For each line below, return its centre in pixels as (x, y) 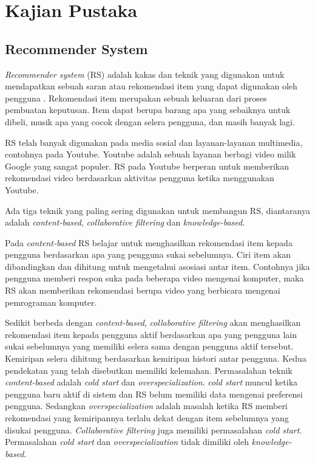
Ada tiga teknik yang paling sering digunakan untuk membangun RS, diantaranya (157, 210)
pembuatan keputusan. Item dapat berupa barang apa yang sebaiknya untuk (148, 110)
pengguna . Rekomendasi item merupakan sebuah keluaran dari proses (136, 98)
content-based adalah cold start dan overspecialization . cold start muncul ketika (151, 382)
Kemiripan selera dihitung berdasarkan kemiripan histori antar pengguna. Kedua (156, 358)
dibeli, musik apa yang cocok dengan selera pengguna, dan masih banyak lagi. (150, 121)
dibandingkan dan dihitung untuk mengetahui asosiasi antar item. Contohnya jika (157, 266)
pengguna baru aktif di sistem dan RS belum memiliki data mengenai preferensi (154, 394)
